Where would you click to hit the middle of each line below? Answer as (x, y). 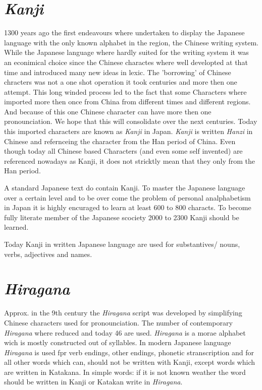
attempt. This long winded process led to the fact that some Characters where (125, 91)
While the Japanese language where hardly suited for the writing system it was (126, 52)
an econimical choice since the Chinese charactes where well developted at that (126, 62)
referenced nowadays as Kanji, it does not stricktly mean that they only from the (130, 160)
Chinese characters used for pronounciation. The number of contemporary (118, 322)
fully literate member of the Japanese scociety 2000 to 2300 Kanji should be (122, 217)
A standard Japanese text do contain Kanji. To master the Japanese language (125, 188)
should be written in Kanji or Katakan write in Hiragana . (93, 382)
